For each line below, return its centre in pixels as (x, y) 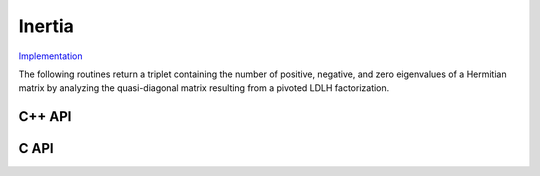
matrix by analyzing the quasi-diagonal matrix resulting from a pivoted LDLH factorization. (204, 88)
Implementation (50, 56)
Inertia (46, 26)
